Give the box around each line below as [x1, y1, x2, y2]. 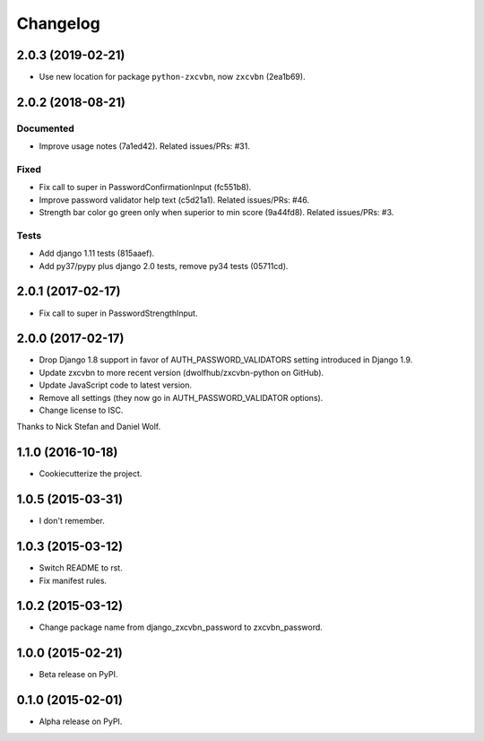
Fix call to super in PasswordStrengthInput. [39, 308, 198, 318]
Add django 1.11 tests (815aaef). [39, 248, 155, 259]
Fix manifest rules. [39, 575, 108, 586]
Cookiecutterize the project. [39, 468, 143, 479]
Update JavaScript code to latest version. [39, 379, 193, 390]
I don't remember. [39, 516, 105, 527]
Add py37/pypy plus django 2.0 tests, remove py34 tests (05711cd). [39, 260, 289, 271]
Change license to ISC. [39, 405, 124, 416]
